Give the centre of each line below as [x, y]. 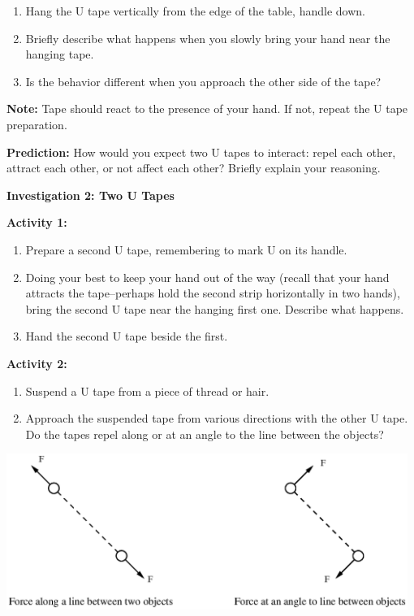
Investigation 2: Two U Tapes [91, 195]
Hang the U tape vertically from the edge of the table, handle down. [195, 11]
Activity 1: [37, 222]
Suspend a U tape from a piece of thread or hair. [147, 390]
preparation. [37, 124]
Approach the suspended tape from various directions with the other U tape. [217, 418]
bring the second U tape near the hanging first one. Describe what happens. [215, 308]
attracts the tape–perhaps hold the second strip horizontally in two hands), [213, 293]
